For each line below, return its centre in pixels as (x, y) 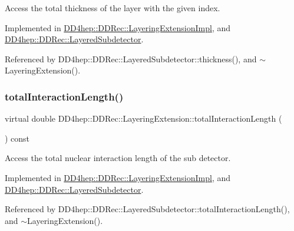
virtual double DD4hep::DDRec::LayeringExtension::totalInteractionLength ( (143, 118)
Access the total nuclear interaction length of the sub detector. (118, 158)
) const (17, 138)
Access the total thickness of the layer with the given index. (113, 8)
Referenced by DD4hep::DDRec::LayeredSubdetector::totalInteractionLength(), (147, 209)
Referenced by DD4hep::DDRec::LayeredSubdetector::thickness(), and (131, 58)
